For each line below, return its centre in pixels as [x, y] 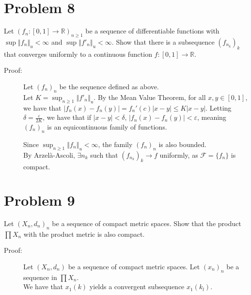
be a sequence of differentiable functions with [152, 31]
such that [104, 155]
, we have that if [67, 117]
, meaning [212, 117]
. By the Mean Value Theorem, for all [150, 97]
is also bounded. [182, 144]
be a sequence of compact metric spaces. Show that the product [147, 223]
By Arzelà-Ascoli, [49, 155]
